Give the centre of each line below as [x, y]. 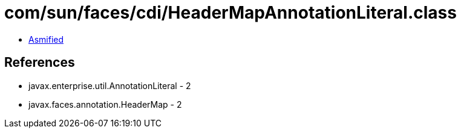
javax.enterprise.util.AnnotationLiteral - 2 [110, 85]
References [40, 63]
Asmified [46, 39]
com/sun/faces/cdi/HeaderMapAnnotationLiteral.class [230, 13]
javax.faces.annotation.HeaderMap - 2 [105, 104]
